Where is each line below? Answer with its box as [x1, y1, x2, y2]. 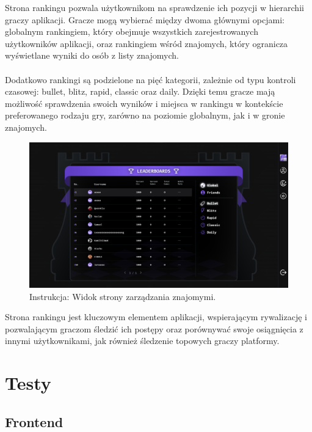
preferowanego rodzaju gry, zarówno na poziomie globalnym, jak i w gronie [5, 109, 285, 122]
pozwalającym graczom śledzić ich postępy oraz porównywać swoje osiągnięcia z [5, 322, 303, 335]
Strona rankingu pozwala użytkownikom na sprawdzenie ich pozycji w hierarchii [5, 1, 304, 13]
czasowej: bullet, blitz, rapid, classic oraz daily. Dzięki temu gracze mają [5, 85, 275, 98]
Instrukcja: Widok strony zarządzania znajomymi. [29, 290, 216, 302]
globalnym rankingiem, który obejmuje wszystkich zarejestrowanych [5, 25, 258, 38]
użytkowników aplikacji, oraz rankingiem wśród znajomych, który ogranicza [5, 37, 288, 49]
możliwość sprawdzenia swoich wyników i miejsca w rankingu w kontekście [5, 97, 283, 109]
